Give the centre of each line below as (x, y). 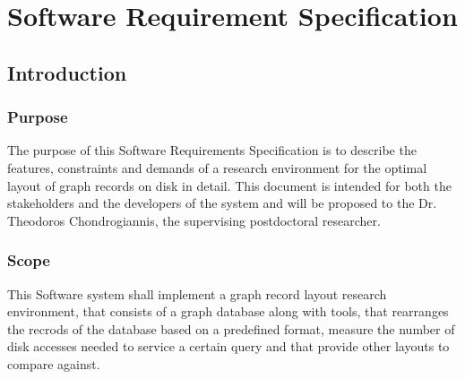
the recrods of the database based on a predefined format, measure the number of (231, 328)
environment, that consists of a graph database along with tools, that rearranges (228, 311)
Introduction (67, 72)
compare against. (54, 363)
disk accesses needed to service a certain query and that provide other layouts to (228, 346)
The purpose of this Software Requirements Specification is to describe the (212, 150)
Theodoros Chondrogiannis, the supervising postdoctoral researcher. (194, 220)
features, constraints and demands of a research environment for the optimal (217, 167)
